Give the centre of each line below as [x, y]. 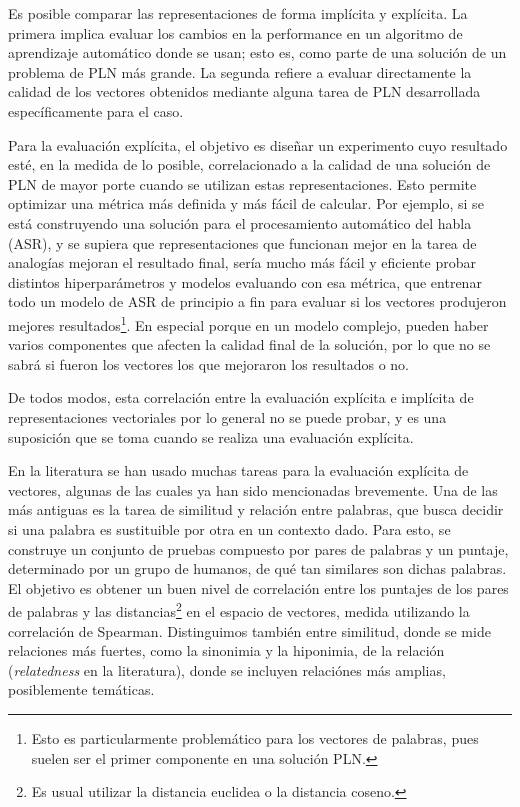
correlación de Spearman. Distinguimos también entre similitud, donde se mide [249, 630]
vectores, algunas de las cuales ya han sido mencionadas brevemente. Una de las [253, 489]
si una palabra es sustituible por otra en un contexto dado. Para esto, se [229, 528]
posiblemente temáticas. [81, 689]
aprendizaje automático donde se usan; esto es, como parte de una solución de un [257, 52]
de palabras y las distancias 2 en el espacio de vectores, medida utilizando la [239, 609]
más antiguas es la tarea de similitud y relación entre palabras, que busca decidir [256, 509]
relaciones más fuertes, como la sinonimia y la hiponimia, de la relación [226, 650]
